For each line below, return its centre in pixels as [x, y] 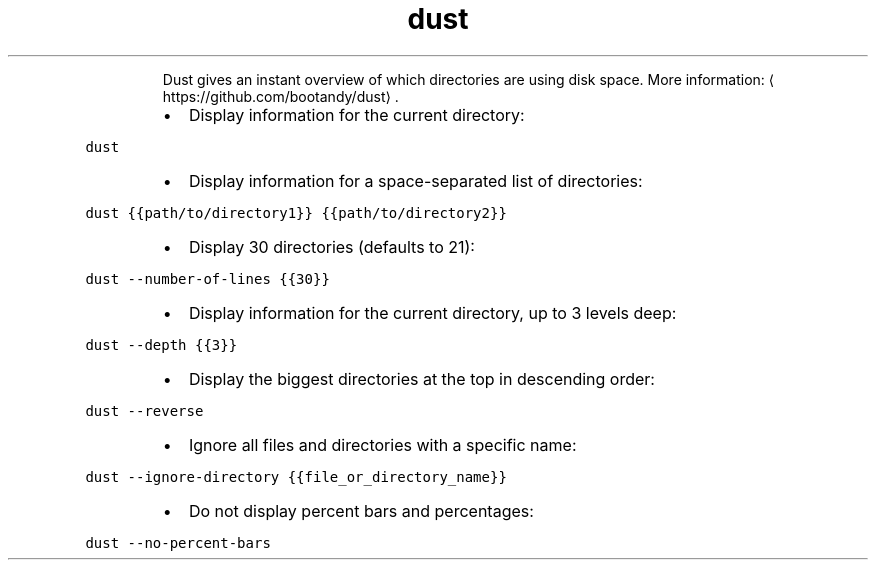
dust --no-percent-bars [178, 542]
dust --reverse [144, 410]
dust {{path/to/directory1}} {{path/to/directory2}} [296, 212]
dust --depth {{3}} [161, 344]
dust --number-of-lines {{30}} [207, 278]
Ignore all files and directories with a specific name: [382, 444]
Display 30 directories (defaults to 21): [331, 246]
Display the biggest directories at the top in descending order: [421, 378]
